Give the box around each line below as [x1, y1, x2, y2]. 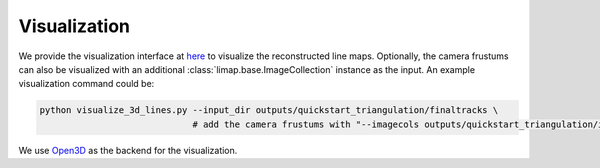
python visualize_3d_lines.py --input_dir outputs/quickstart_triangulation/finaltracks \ [39, 105, 499, 116]
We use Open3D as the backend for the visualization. [18, 144, 238, 156]
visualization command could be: [18, 78, 155, 90]
